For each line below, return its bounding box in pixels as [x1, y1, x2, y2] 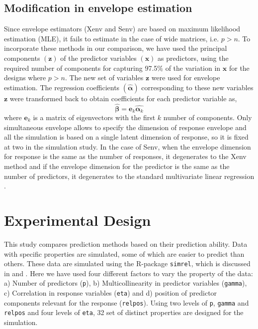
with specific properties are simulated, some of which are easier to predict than [4, 248, 245, 259]
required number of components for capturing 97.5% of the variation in [4, 62, 221, 73]
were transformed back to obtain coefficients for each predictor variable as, [9, 93, 237, 103]
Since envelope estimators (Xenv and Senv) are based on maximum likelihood [4, 23, 241, 34]
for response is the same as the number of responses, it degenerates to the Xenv [4, 151, 247, 162]
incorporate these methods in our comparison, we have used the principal [4, 43, 227, 53]
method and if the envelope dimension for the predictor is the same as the [4, 161, 230, 171]
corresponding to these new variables [141, 82, 254, 92]
